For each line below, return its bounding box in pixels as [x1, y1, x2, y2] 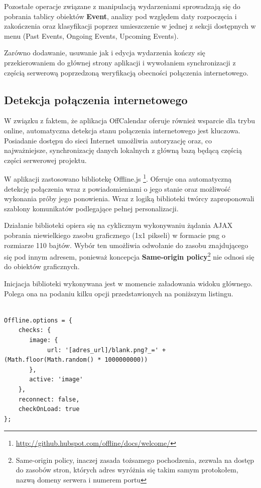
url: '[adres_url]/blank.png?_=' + [47, 346, 166, 354]
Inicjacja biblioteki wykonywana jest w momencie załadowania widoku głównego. [4, 278, 253, 288]
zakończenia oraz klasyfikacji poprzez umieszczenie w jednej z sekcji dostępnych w [4, 21, 256, 31]
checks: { [18, 327, 51, 334]
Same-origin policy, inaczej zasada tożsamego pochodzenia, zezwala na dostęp [16, 454, 254, 465]
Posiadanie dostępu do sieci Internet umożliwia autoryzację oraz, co [4, 135, 212, 145]
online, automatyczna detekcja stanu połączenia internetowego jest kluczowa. [4, 125, 240, 135]
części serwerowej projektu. [4, 154, 87, 165]
